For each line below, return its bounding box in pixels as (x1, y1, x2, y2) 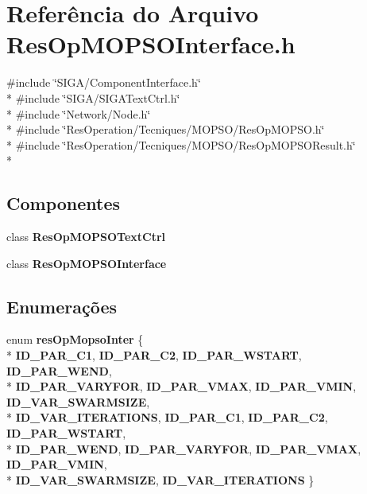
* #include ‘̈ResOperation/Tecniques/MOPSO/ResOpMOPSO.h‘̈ (6, 121, 325, 138)
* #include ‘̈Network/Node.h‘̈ (6, 105, 151, 122)
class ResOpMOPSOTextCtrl (6, 228, 166, 245)
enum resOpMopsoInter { (6, 331, 144, 348)
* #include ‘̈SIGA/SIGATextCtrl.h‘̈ (6, 89, 180, 106)
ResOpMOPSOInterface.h (6, 28, 296, 60)
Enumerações (6, 294, 117, 318)
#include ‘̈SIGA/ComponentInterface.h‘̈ (6, 74, 201, 91)
